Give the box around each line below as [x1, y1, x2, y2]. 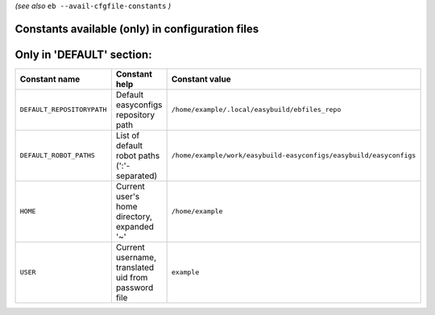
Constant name [19, 73, 81, 85]
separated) [115, 170, 158, 181]
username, [115, 251, 157, 263]
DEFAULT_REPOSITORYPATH [19, 106, 107, 114]
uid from [115, 271, 148, 283]
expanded [115, 221, 155, 232]
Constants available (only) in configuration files [14, 22, 259, 35]
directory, [115, 210, 153, 222]
